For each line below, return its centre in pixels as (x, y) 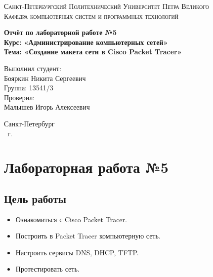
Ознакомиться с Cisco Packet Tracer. (71, 219)
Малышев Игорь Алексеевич (47, 107)
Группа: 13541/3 (29, 88)
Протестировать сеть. (47, 269)
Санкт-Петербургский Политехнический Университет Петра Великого (107, 6)
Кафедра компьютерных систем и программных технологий (91, 16)
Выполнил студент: (33, 68)
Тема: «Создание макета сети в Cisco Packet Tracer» (93, 52)
